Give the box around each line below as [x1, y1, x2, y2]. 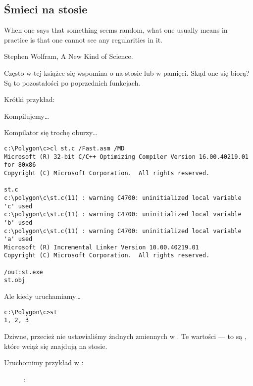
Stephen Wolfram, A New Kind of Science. [4, 51, 133, 61]
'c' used [4, 202, 33, 210]
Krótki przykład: [4, 94, 55, 104]
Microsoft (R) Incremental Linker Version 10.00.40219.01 [4, 243, 199, 251]
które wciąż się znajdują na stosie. [4, 340, 107, 351]
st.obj [4, 277, 25, 284]
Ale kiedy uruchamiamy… [4, 291, 81, 301]
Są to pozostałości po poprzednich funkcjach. [4, 77, 141, 88]
